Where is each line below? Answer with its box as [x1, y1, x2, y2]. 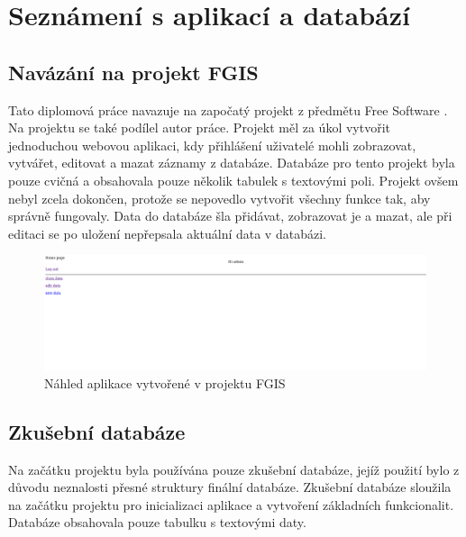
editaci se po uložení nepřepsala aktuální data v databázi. [8, 223, 326, 242]
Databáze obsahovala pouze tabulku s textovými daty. [8, 513, 306, 532]
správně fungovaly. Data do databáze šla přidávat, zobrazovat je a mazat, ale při [8, 206, 452, 225]
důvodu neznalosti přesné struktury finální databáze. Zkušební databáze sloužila [8, 478, 452, 496]
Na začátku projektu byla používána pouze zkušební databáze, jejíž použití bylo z [8, 460, 460, 478]
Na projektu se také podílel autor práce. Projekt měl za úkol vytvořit [8, 118, 390, 137]
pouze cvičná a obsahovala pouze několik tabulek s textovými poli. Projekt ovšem [8, 170, 459, 189]
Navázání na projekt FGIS [8, 58, 259, 86]
